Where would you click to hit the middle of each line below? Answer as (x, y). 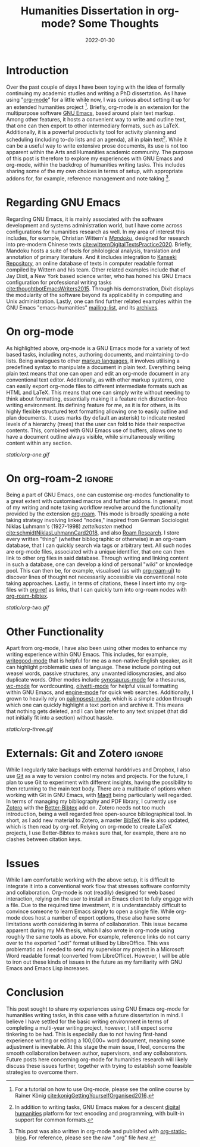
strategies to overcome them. (42, 1072)
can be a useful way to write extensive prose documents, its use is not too (97, 146)
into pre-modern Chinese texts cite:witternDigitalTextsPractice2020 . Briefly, (99, 244)
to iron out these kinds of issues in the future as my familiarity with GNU (94, 962)
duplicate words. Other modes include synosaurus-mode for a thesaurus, (96, 680)
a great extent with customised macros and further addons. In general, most (100, 501)
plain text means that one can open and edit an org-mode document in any (98, 373)
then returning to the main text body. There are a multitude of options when (99, 789)
